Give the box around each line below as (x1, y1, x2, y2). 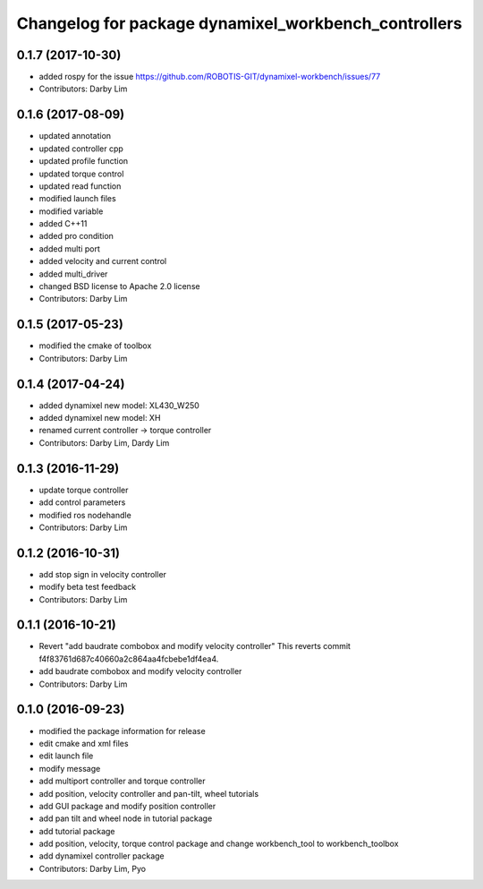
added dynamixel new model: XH (38, 413, 161, 423)
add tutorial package (38, 825, 115, 836)
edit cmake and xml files (38, 738, 129, 748)
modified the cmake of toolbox (38, 340, 152, 351)
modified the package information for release (38, 725, 206, 736)
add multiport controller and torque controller (38, 775, 206, 787)
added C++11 (38, 218, 88, 229)
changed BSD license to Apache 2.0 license (38, 281, 200, 292)
